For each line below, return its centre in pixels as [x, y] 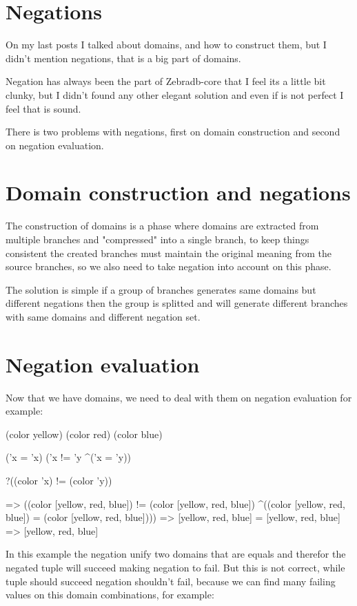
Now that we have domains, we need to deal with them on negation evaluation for [179, 397]
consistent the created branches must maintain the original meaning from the [169, 253]
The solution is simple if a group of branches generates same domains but [161, 289]
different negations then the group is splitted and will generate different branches [177, 303]
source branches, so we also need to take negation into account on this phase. [169, 266]
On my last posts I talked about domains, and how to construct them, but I [166, 45]
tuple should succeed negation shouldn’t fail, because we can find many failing [171, 581]
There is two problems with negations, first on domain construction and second [173, 132]
